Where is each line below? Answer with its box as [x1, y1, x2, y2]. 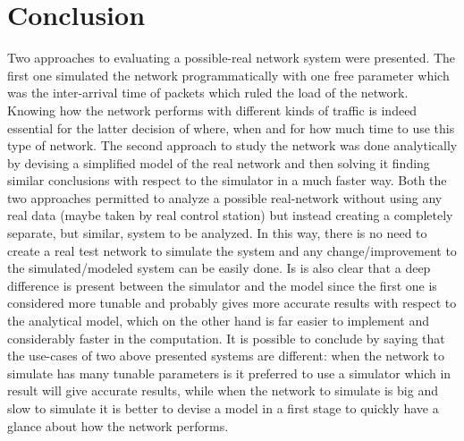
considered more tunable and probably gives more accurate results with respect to [7, 293, 457, 312]
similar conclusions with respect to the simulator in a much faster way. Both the [7, 171, 447, 190]
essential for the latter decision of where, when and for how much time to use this [7, 118, 455, 137]
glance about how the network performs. [7, 416, 229, 435]
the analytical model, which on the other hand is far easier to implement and [7, 311, 429, 330]
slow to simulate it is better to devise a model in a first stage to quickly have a [7, 399, 439, 417]
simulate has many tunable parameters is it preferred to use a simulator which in [7, 363, 451, 382]
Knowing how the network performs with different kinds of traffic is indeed [7, 100, 418, 119]
